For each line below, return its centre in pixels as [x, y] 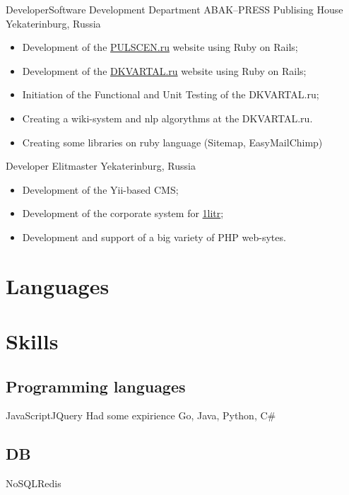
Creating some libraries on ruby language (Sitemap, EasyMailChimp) [172, 142]
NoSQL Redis [34, 483]
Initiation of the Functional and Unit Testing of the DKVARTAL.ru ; [171, 94]
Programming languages [96, 386]
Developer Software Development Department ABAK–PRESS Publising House [174, 9]
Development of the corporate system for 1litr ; [123, 213]
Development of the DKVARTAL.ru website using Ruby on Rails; [164, 70]
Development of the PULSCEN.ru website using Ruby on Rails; [160, 47]
